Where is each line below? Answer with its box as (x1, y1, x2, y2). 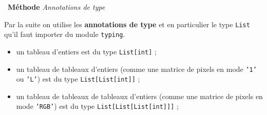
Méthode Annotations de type (8, 2, 105, 12)
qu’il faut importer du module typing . (4, 29, 125, 40)
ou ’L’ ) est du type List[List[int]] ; (16, 73, 140, 84)
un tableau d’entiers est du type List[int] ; (16, 46, 157, 56)
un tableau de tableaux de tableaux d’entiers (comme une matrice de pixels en (16, 90, 263, 101)
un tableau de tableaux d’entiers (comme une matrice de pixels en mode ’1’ (16, 63, 257, 74)
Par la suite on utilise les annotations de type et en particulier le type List (4, 18, 250, 29)
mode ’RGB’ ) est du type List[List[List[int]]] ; (16, 101, 179, 111)
